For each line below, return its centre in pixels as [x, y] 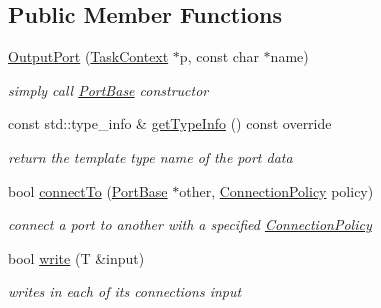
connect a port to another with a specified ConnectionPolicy [190, 224]
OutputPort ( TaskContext [88, 56]
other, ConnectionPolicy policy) [276, 190]
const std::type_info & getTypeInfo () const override [170, 123]
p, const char [219, 56]
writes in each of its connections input [125, 291]
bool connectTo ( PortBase [88, 190]
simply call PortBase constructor [108, 89]
